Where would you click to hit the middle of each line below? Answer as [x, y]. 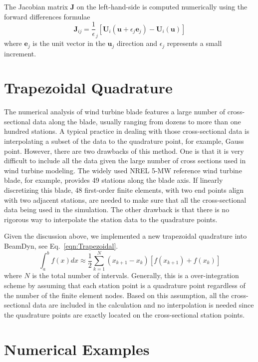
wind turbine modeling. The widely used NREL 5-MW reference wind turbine [123, 170]
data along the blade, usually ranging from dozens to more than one [137, 121]
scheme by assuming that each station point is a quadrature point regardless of [125, 285]
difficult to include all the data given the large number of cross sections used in [125, 161]
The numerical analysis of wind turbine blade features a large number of [115, 112]
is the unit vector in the [69, 43]
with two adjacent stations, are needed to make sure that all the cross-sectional [125, 199]
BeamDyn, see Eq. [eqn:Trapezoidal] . [61, 245]
